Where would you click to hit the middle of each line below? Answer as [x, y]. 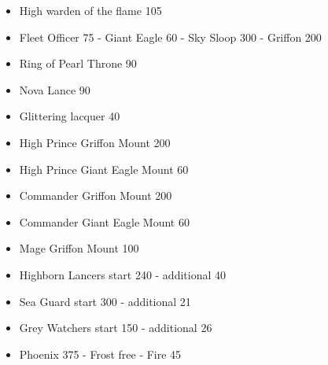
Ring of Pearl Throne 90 [78, 63]
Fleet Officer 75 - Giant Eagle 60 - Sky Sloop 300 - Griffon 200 [170, 37]
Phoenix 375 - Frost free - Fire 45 [100, 354]
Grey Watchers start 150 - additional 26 [116, 328]
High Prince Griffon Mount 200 [95, 142]
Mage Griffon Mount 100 [79, 248]
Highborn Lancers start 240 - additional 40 [123, 274]
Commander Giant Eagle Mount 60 [104, 221]
